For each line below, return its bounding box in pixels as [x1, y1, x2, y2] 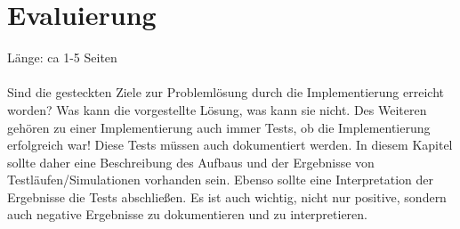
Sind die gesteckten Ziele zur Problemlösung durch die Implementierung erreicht [7, 83, 444, 102]
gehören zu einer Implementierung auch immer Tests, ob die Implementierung [7, 118, 431, 136]
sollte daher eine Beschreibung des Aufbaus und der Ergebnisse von [7, 152, 375, 171]
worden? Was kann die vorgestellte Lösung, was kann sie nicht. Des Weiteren [7, 100, 427, 119]
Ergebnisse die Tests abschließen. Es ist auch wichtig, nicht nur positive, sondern [7, 187, 447, 206]
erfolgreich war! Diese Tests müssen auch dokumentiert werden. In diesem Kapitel [7, 135, 453, 154]
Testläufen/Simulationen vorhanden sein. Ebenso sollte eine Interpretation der [7, 170, 434, 189]
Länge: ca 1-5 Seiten [7, 48, 117, 67]
